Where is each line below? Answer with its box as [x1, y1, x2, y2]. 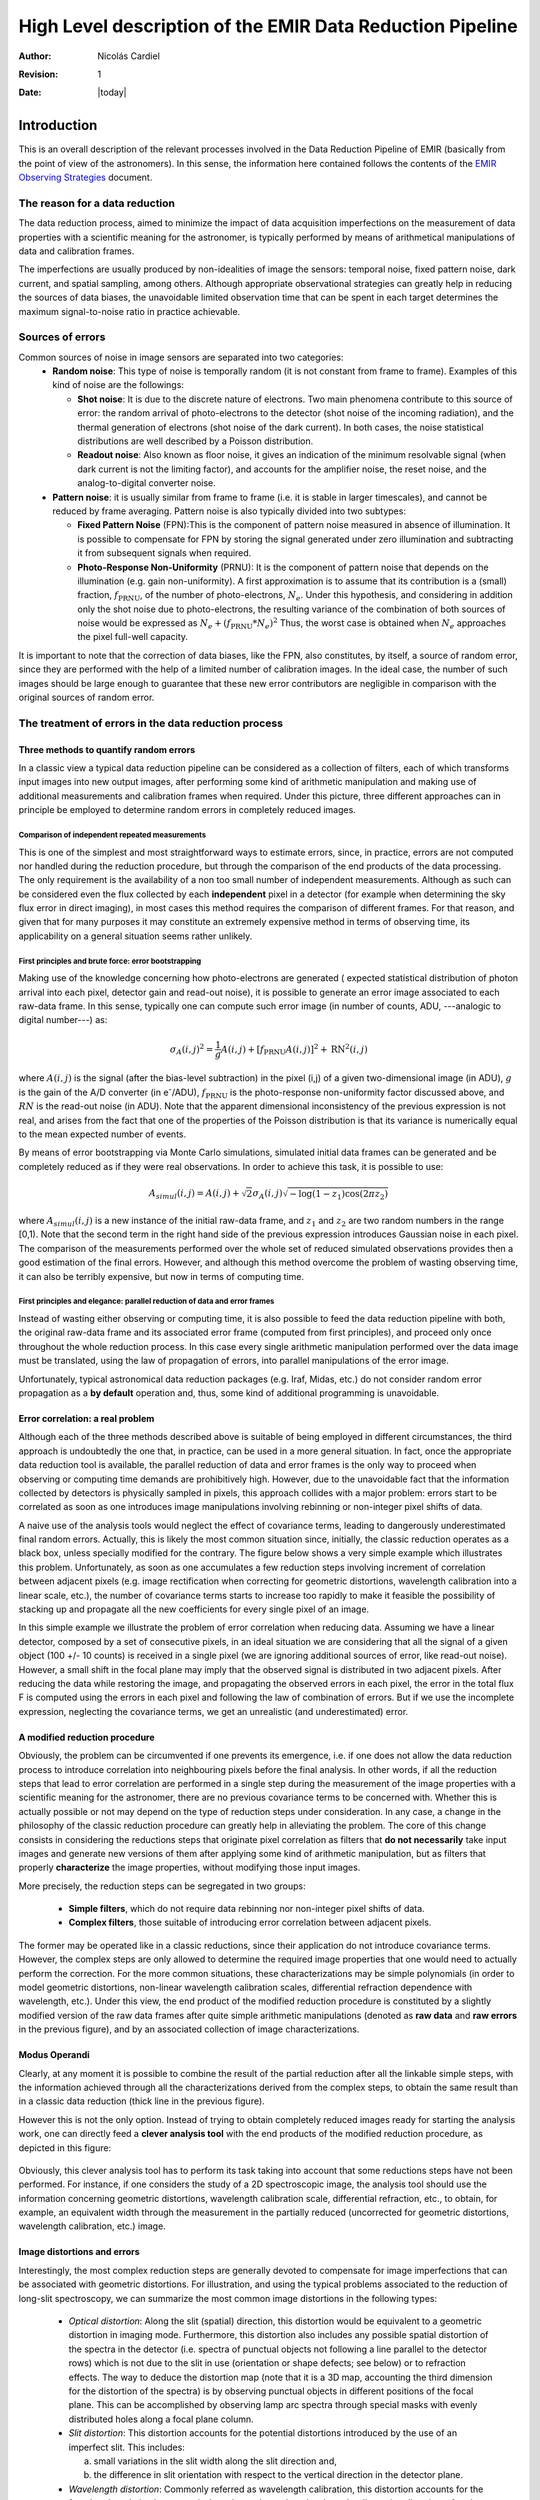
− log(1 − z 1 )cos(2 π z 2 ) [289, 1188, 389, 1202]
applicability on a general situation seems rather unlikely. [18, 930, 253, 942]
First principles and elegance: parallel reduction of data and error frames [18, 1296, 275, 1307]
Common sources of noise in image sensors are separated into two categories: [18, 351, 344, 363]
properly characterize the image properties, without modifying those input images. [18, 1861, 361, 1874]
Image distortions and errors [18, 2246, 140, 2258]
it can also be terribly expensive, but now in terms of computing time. [18, 1270, 305, 1282]
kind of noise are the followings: [52, 379, 185, 391]
